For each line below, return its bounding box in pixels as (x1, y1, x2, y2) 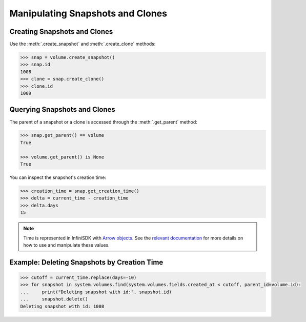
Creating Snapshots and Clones (9, 27, 113, 36)
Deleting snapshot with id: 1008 (20, 303, 105, 309)
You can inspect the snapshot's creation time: (9, 174, 106, 180)
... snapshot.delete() (20, 296, 88, 302)
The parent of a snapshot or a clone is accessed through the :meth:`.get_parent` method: (9, 118, 197, 125)
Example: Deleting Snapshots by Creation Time (9, 258, 164, 267)
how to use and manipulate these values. (23, 241, 110, 248)
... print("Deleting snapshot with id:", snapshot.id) (20, 289, 172, 295)
